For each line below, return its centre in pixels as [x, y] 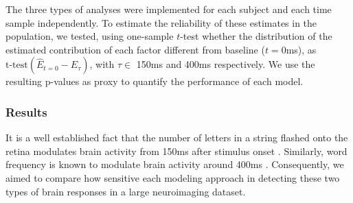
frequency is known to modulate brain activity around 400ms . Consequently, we [175, 164]
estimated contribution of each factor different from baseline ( [135, 49]
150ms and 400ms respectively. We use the [226, 64]
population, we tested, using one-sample [90, 36]
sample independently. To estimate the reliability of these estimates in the [161, 22]
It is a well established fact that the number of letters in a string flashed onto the [177, 138]
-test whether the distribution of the [256, 36]
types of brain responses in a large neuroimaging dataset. [126, 191]
